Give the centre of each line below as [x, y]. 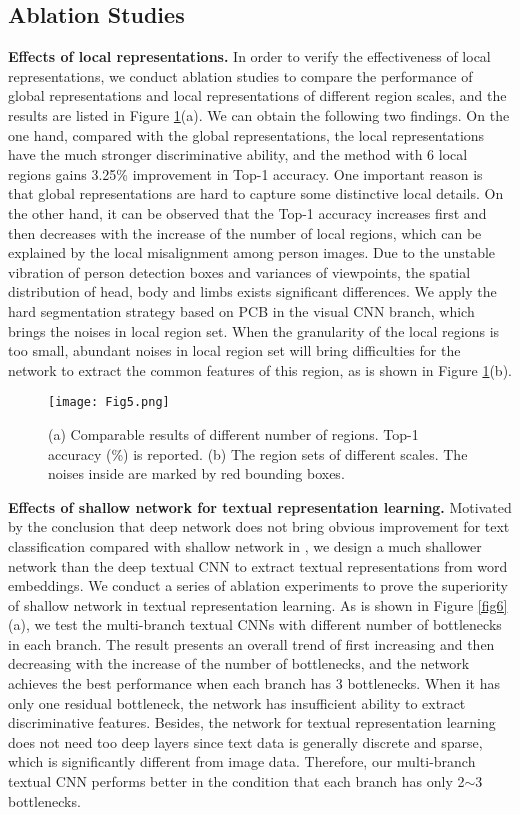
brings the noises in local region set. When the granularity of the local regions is [254, 330]
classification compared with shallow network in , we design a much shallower [245, 545]
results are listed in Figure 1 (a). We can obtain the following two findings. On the [259, 114]
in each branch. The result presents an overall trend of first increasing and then [251, 643]
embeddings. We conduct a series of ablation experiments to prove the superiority [258, 585]
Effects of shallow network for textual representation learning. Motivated [260, 506]
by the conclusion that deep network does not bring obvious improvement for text [259, 526]
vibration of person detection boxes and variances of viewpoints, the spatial [239, 271]
